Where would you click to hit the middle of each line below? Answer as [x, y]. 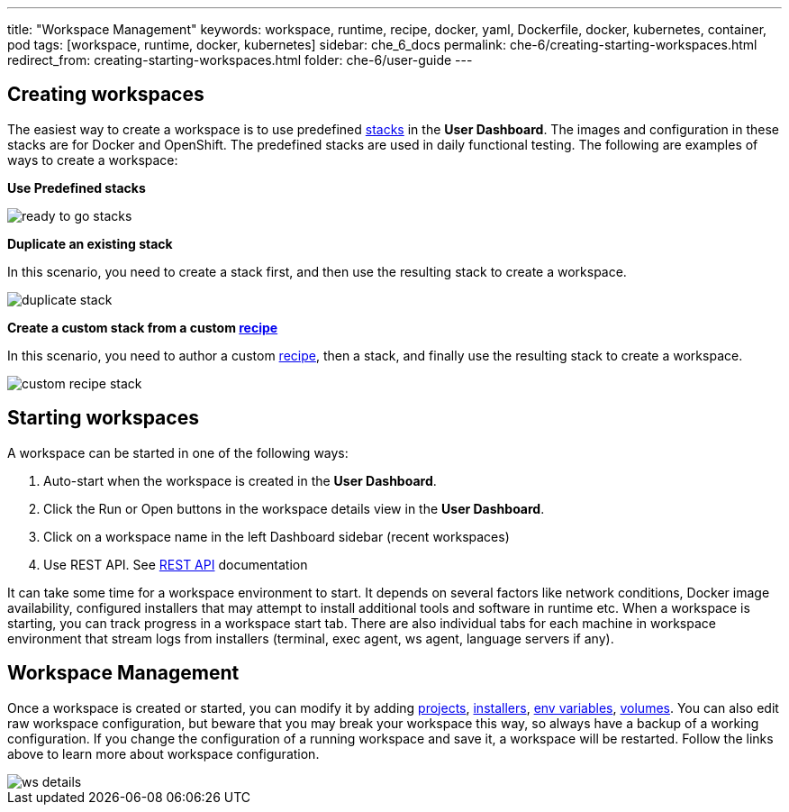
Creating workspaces [106, 95]
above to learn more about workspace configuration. [163, 753]
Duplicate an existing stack [90, 243]
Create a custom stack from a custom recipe [143, 327]
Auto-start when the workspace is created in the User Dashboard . [240, 480]
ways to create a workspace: [93, 160]
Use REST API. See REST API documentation [176, 564]
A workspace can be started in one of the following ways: [178, 452]
